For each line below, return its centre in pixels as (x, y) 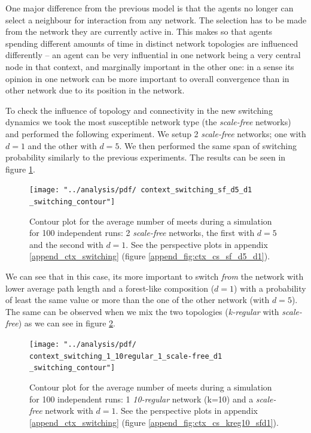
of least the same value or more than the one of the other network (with (138, 300)
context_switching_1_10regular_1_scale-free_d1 (126, 356)
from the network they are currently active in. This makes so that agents (139, 31)
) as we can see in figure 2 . (67, 323)
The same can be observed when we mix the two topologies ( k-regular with (142, 311)
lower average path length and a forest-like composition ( (110, 288)
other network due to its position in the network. (95, 90)
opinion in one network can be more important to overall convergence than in (147, 78)
